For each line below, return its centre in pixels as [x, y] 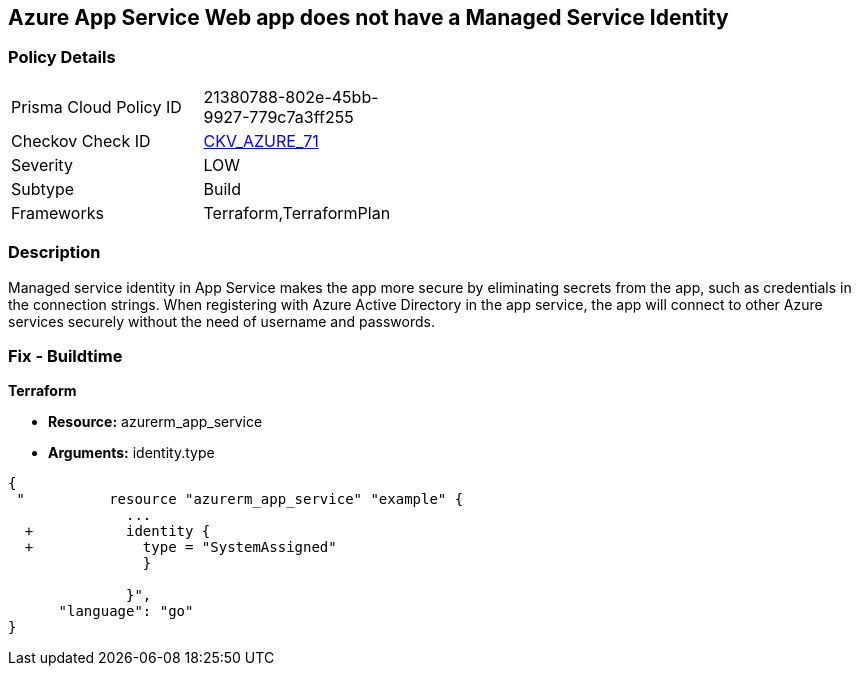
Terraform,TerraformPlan [297, 212]
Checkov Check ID [81, 140]
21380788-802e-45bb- [291, 96]
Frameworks [57, 212]
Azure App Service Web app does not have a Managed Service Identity [368, 17]
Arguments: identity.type [131, 453]
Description [54, 252]
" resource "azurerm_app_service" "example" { [240, 499]
